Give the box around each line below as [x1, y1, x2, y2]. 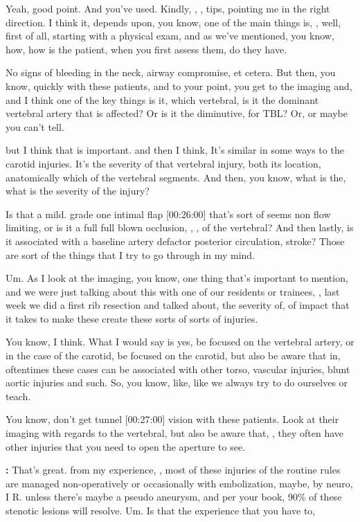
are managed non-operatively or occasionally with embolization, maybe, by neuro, [6, 476, 353, 490]
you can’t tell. [6, 119, 64, 134]
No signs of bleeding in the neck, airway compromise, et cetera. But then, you [6, 65, 336, 80]
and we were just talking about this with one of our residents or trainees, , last [6, 284, 340, 298]
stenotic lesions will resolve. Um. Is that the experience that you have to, [6, 503, 316, 517]
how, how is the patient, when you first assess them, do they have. [6, 42, 287, 56]
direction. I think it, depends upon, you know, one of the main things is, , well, [6, 15, 341, 29]
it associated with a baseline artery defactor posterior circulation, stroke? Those [6, 233, 345, 248]
